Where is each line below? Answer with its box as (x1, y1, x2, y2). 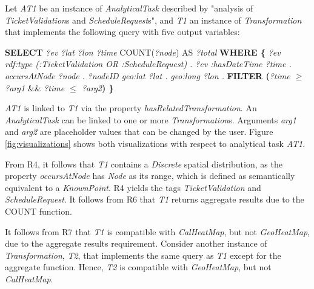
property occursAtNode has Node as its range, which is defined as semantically (5, 169, 295, 182)
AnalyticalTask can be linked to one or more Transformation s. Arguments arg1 (5, 113, 296, 126)
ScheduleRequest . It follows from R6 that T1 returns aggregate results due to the (5, 193, 304, 206)
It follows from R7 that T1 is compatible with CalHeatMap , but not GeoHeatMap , (5, 225, 310, 238)
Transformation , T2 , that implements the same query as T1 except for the (5, 248, 281, 261)
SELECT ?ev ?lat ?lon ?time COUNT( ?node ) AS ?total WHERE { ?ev (5, 45, 281, 58)
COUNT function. (5, 204, 72, 217)
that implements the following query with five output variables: (5, 25, 240, 38)
